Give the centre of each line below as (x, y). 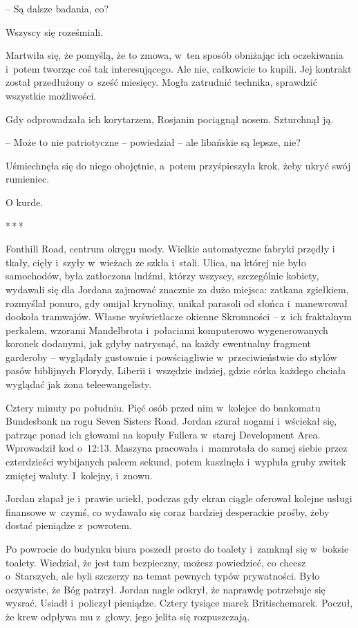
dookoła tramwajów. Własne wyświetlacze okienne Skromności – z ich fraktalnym (179, 316)
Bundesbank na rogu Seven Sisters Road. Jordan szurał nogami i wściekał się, (171, 421)
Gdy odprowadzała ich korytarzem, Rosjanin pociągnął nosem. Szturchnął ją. (170, 119)
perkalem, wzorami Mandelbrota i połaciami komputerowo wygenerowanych (167, 330)
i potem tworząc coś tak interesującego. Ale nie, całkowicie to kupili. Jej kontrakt (179, 68)
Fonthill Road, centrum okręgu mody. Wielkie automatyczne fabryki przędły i (170, 249)
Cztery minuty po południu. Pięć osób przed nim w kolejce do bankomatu (163, 407)
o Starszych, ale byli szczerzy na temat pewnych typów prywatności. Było (163, 576)
